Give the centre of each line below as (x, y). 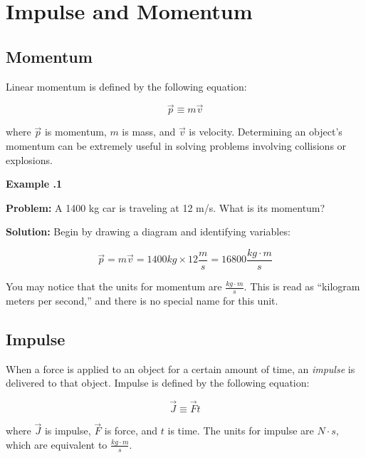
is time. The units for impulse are (241, 431)
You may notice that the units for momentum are (114, 286)
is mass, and (149, 132)
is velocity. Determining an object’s (266, 132)
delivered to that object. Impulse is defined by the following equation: (158, 383)
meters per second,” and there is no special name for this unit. (142, 300)
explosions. (29, 159)
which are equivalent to (57, 444)
